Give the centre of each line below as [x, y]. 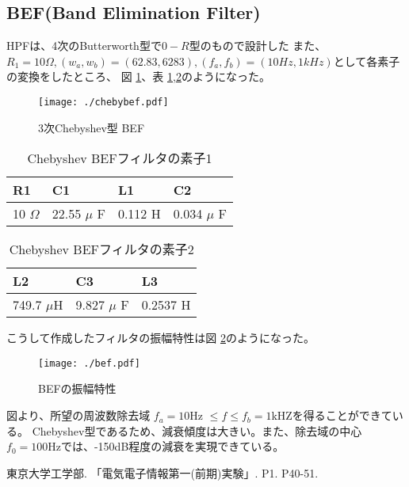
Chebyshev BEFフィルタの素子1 [120, 158]
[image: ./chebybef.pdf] [103, 102]
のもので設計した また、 [263, 46]
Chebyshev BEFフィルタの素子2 [101, 249]
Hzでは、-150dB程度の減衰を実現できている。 [166, 446]
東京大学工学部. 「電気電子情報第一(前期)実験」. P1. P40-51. [162, 472]
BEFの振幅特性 [77, 388]
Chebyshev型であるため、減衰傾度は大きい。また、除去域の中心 [197, 430]
